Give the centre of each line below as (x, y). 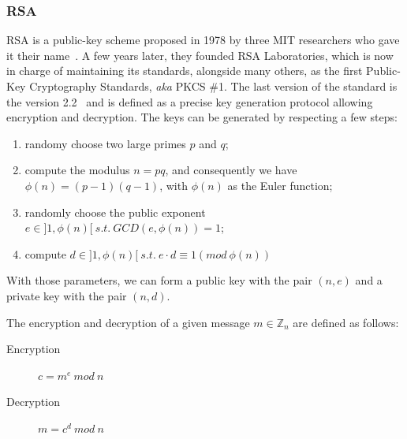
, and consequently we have (231, 170)
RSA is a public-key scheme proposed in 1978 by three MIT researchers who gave (203, 40)
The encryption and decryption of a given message (128, 322)
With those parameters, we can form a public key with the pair (159, 280)
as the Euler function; (280, 185)
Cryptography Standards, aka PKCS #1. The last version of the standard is (213, 86)
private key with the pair (67, 295)
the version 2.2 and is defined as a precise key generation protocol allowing (190, 101)
